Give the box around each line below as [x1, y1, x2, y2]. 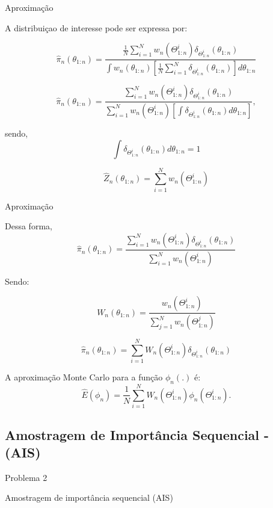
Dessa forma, [5, 220, 52, 232]
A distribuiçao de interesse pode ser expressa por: [5, 21, 188, 34]
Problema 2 [5, 471, 48, 483]
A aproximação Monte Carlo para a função [5, 371, 163, 383]
